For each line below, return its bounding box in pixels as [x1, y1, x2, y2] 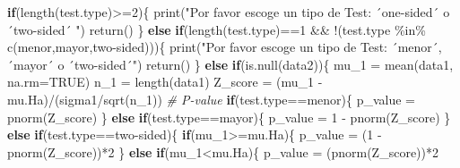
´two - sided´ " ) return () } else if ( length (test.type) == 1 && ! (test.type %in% [7, 20, 426, 38]
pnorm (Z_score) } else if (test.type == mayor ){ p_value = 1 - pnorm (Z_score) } [7, 107, 451, 126]
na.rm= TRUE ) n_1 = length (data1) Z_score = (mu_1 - [7, 72, 323, 91]
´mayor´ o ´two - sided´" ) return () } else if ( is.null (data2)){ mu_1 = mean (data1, [7, 55, 454, 73]
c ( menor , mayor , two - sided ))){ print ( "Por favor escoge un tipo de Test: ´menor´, [7, 38, 442, 56]
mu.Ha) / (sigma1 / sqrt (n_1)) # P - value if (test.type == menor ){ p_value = [7, 89, 415, 108]
